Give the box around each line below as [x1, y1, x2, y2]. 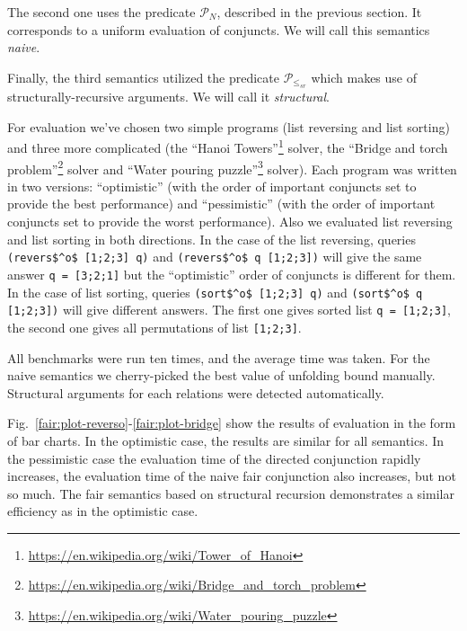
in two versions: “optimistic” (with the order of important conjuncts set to [7, 176, 417, 195]
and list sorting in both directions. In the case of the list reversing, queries [7, 229, 416, 248]
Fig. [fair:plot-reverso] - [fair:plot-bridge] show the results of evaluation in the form [7, 413, 456, 432]
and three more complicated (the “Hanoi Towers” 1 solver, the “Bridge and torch [7, 136, 448, 157]
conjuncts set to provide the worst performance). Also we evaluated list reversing [7, 212, 453, 231]
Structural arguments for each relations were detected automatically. [7, 383, 384, 402]
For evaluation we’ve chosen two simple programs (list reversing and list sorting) [7, 117, 450, 136]
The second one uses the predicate [7, 3, 196, 21]
